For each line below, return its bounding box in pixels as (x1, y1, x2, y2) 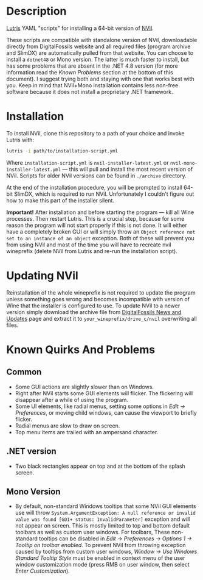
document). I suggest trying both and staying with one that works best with (6, 75, 194, 82)
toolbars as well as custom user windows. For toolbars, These (15, 529, 170, 536)
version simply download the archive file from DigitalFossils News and (6, 308, 182, 315)
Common (6, 367, 42, 378)
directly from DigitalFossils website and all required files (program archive (6, 43, 191, 50)
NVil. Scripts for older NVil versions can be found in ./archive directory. (6, 172, 187, 179)
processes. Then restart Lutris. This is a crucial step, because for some (6, 215, 185, 222)
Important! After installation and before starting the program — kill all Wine (6, 209, 194, 216)
